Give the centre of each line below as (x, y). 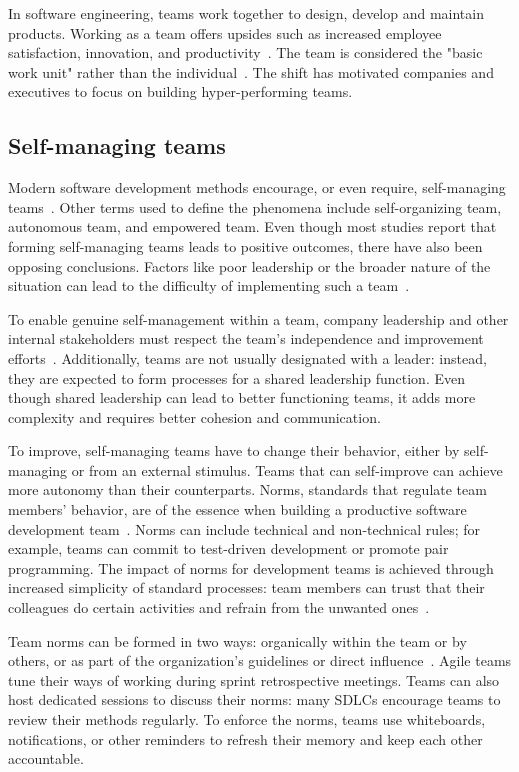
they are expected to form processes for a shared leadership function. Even (236, 377)
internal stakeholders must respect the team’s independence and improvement (246, 338)
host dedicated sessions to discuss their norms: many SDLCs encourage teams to (254, 699)
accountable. (46, 758)
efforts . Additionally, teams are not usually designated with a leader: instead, (247, 357)
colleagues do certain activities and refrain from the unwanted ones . (219, 607)
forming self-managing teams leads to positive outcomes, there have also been (245, 245)
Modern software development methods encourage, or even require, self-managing (257, 187)
